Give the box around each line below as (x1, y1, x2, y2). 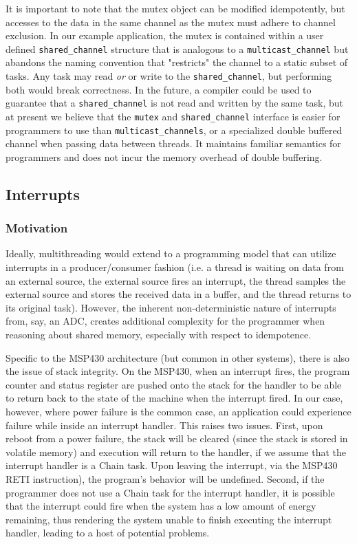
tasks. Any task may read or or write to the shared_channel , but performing (6, 69, 332, 83)
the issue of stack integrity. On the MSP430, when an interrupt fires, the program (6, 364, 350, 378)
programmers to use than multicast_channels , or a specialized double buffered (6, 122, 343, 137)
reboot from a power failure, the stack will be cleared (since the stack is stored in (6, 431, 348, 446)
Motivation (6, 219, 68, 237)
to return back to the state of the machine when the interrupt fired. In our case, (6, 391, 343, 405)
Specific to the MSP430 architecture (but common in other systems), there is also (6, 350, 350, 365)
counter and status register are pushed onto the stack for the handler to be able (6, 377, 342, 391)
